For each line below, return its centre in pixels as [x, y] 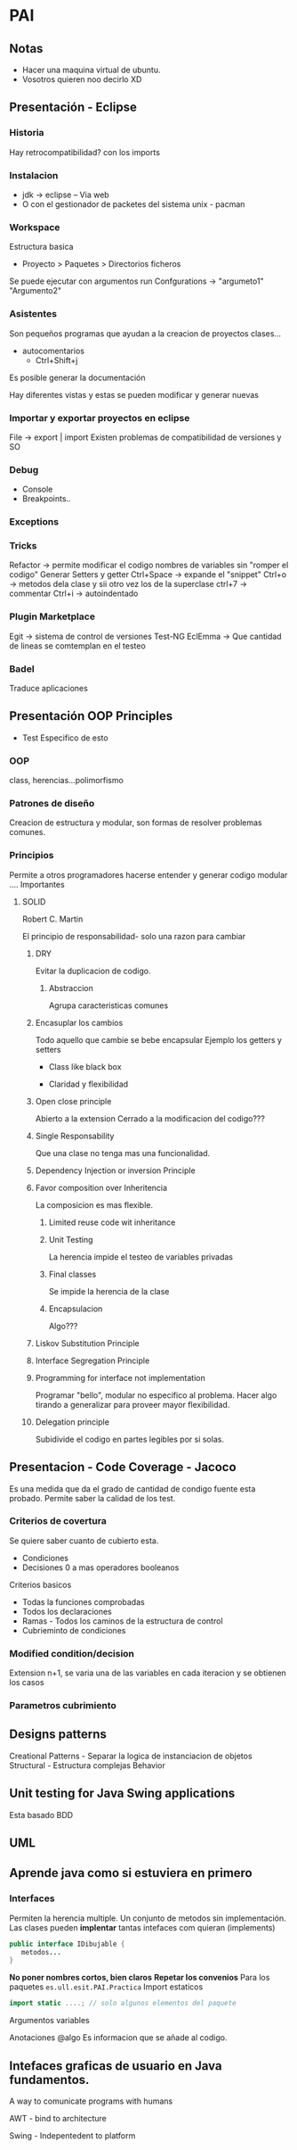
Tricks [23, 546]
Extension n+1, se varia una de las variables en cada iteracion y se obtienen [148, 1673]
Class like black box [85, 1066]
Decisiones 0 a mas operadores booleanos [100, 1567]
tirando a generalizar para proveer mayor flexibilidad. [132, 1404]
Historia [27, 133]
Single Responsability [75, 1136]
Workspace [35, 227]
